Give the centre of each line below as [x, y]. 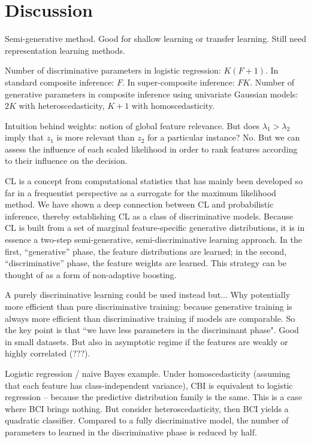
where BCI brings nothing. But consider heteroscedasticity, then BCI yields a [147, 408]
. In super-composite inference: [178, 82]
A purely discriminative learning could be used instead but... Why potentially [148, 295]
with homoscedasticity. [173, 106]
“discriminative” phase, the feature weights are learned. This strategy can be [146, 263]
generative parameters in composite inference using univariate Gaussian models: [152, 94]
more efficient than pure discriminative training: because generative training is [149, 306]
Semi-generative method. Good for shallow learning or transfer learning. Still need [156, 39]
